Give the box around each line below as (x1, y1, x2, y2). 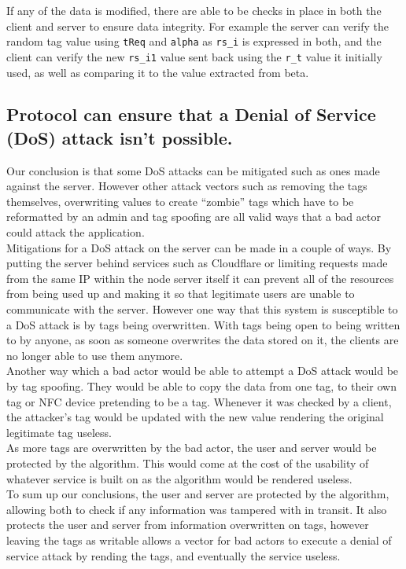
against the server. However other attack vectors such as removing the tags (6, 178, 367, 194)
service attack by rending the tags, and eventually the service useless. (6, 547, 341, 563)
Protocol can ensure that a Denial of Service (6, 102, 376, 127)
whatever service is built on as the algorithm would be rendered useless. (6, 470, 352, 486)
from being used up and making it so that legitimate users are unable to (6, 285, 355, 302)
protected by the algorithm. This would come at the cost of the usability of (6, 454, 369, 471)
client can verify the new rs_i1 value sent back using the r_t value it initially (6, 48, 382, 64)
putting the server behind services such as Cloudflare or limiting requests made (6, 255, 388, 271)
